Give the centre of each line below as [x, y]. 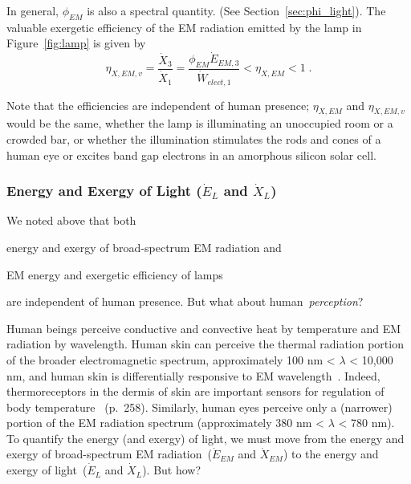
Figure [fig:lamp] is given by [76, 43]
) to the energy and [331, 454]
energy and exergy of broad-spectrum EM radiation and [144, 247]
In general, [33, 10]
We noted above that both [71, 220]
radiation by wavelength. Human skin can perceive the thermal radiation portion [205, 344]
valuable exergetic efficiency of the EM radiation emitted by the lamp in [184, 27]
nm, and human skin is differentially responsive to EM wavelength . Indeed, [193, 375]
